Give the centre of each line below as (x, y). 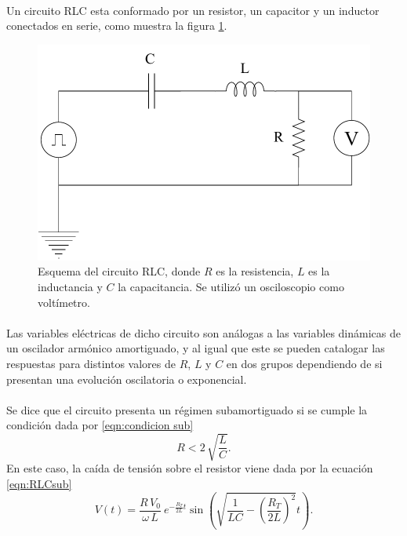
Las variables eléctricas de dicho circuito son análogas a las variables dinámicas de (203, 332)
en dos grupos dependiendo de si (304, 363)
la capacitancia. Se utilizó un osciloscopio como (231, 286)
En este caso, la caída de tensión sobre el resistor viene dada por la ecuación (190, 468)
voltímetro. (64, 302)
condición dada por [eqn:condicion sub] (100, 425)
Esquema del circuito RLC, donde (119, 271)
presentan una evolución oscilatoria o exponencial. (127, 379)
